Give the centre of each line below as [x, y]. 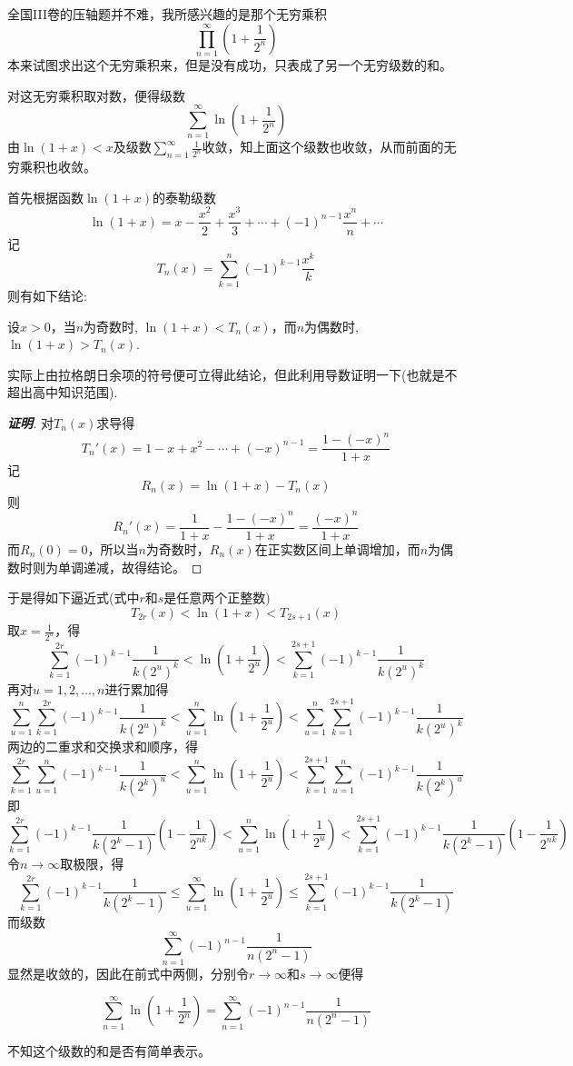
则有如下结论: [47, 296]
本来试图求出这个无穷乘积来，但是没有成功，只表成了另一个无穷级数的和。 [230, 64]
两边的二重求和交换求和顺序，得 [103, 747]
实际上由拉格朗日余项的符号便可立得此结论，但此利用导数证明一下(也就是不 [232, 374]
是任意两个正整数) [217, 598]
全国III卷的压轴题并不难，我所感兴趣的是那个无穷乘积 [167, 14]
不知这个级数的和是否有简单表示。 [109, 1050]
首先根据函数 [45, 197]
